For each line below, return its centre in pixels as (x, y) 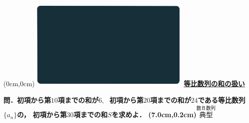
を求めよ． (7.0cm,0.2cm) (154, 115)
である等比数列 (222, 100)
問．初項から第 (27, 100)
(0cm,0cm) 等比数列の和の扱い (124, 84)
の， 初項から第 (42, 115)
